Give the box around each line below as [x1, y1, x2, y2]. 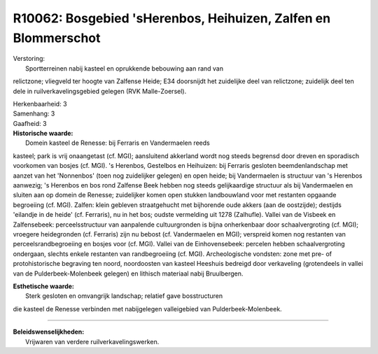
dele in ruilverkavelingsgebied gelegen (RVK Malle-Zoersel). [13, 87, 187, 95]
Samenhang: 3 [13, 109, 55, 118]
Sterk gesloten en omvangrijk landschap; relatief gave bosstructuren [25, 292, 223, 300]
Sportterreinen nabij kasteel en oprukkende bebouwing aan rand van [25, 64, 224, 73]
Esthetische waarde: [13, 282, 75, 290]
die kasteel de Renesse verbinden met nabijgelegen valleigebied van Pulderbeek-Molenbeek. [13, 304, 283, 313]
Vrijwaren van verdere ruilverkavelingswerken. [25, 337, 160, 346]
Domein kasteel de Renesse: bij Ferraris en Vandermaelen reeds [25, 139, 210, 147]
